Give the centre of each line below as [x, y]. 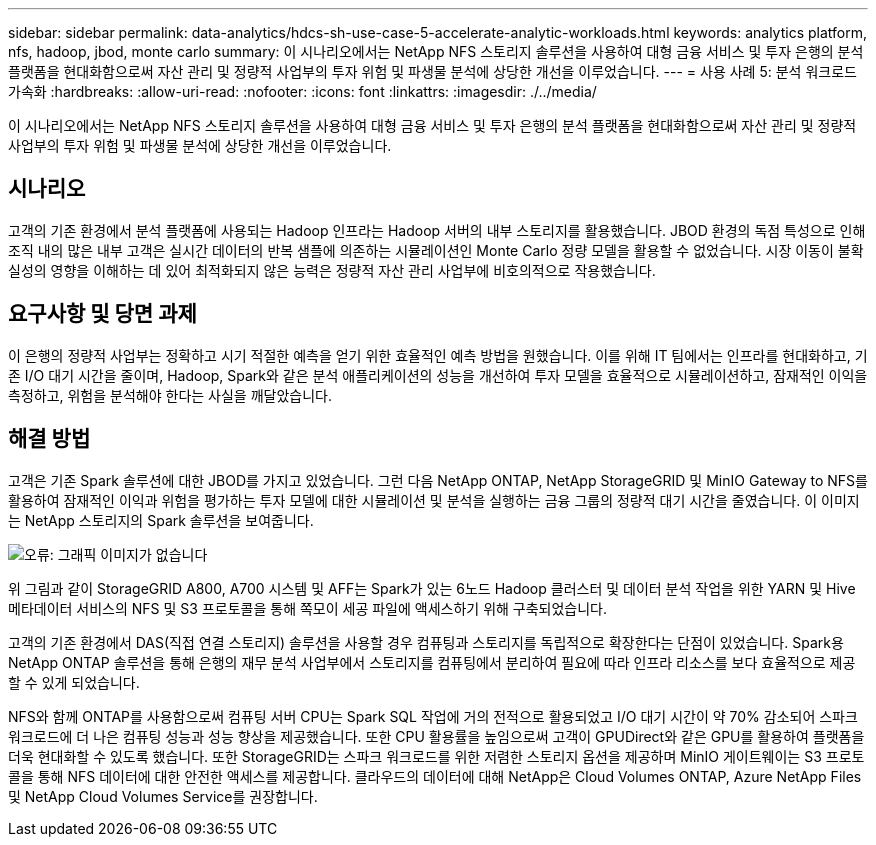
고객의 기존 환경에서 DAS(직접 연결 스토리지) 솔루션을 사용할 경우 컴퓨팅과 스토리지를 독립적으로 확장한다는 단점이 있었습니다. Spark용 [426, 642]
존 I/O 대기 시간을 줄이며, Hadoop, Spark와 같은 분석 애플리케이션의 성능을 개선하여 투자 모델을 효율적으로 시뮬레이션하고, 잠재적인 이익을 [438, 375]
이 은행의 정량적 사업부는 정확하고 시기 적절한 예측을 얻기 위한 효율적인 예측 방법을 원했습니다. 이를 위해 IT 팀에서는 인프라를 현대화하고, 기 [438, 355]
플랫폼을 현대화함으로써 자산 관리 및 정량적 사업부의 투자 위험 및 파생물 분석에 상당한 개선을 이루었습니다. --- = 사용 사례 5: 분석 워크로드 [432, 71]
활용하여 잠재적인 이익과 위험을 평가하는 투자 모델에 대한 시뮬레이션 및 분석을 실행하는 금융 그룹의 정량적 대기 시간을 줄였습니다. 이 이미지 [434, 500]
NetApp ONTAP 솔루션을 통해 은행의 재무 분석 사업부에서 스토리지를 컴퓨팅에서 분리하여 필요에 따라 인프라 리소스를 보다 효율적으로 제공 [432, 662]
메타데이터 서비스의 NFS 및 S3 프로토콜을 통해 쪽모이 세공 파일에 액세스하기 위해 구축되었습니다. [308, 608]
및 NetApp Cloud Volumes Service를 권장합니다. [163, 796]
